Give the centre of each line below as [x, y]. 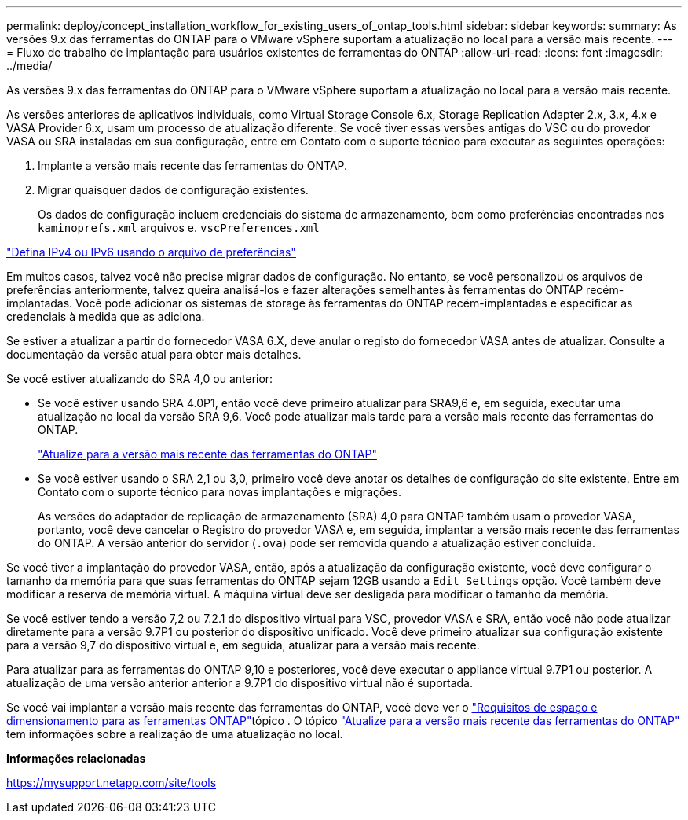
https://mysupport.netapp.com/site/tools [112, 783]
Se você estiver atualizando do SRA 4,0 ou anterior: [140, 379]
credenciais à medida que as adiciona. [106, 316]
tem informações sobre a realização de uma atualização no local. [175, 734]
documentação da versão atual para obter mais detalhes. [154, 354]
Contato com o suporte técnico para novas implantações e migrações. [220, 492]
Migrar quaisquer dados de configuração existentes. [173, 190]
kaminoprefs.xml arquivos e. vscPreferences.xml [179, 228]
